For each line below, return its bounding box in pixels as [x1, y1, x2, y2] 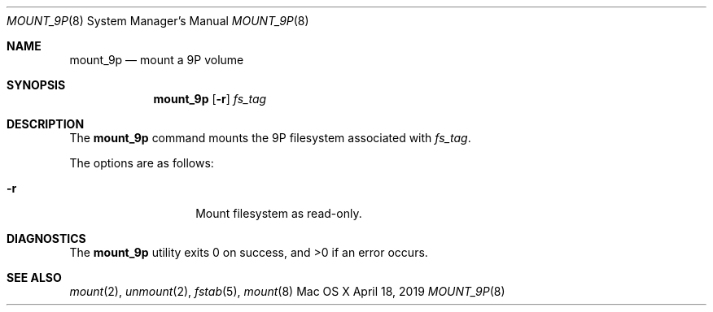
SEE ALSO [7, 271, 62, 284]
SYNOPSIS [7, 78, 66, 92]
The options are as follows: [69, 156, 214, 170]
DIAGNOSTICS [7, 232, 86, 245]
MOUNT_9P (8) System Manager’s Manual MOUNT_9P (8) [7, 14, 309, 28]
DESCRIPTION [7, 117, 85, 131]
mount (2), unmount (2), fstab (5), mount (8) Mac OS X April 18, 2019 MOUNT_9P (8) [69, 284, 505, 298]
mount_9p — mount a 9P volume [69, 53, 244, 67]
